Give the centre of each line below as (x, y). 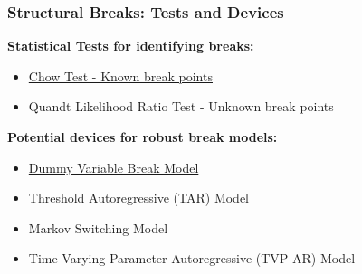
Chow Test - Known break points (120, 76)
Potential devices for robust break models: (143, 137)
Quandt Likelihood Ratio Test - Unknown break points (181, 106)
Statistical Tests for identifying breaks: (131, 46)
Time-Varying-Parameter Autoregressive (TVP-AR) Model (192, 258)
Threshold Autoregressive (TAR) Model (139, 198)
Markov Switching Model (98, 227)
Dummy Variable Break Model (114, 167)
